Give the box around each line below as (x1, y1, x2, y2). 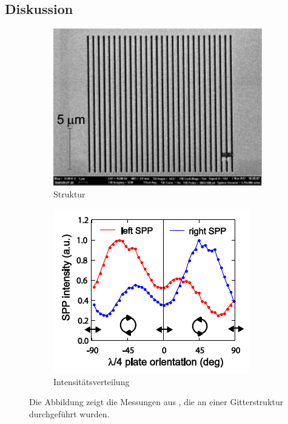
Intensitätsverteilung (53, 375, 130, 388)
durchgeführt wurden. (29, 407, 110, 420)
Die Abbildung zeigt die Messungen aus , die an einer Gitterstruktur (29, 395, 284, 408)
